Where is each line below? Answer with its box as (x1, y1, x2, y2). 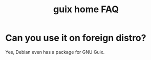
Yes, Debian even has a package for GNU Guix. (5, 49, 105, 55)
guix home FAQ (53, 4, 119, 15)
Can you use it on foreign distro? (5, 32, 146, 44)
